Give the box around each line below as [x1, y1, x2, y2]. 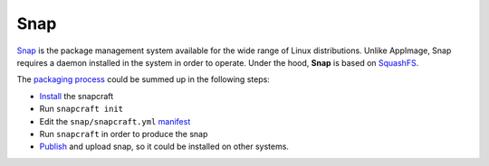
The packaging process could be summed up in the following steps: [16, 74, 271, 85]
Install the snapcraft [39, 90, 114, 101]
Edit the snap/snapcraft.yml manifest [39, 115, 191, 126]
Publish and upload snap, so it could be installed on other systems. [39, 141, 290, 152]
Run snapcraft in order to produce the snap [39, 128, 208, 139]
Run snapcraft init [39, 104, 124, 115]
